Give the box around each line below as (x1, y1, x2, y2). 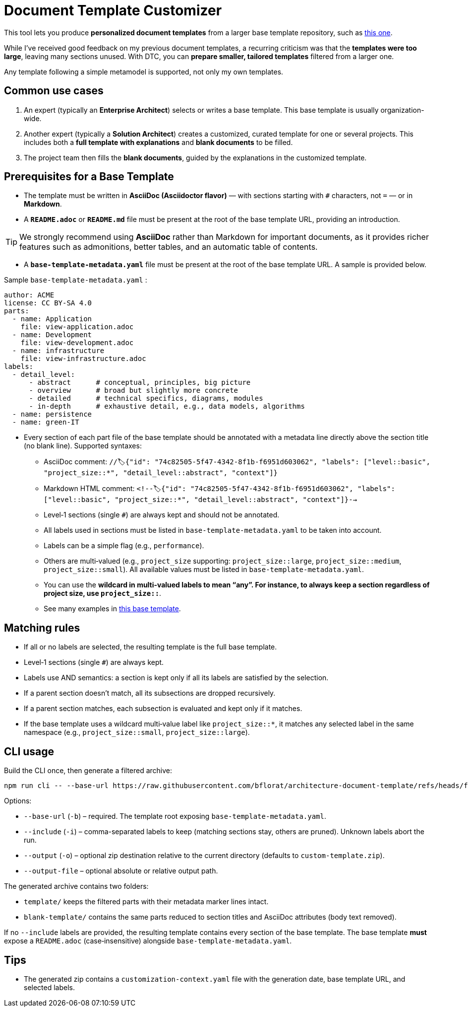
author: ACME (4, 291, 55, 299)
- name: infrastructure (12, 347, 105, 355)
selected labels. (24, 983, 75, 992)
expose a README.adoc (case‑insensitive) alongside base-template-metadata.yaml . (4, 937, 292, 945)
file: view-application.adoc (20, 323, 134, 331)
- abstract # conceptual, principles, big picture (29, 378, 251, 387)
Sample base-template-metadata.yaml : (4, 276, 147, 285)
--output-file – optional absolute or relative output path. (24, 867, 218, 875)
